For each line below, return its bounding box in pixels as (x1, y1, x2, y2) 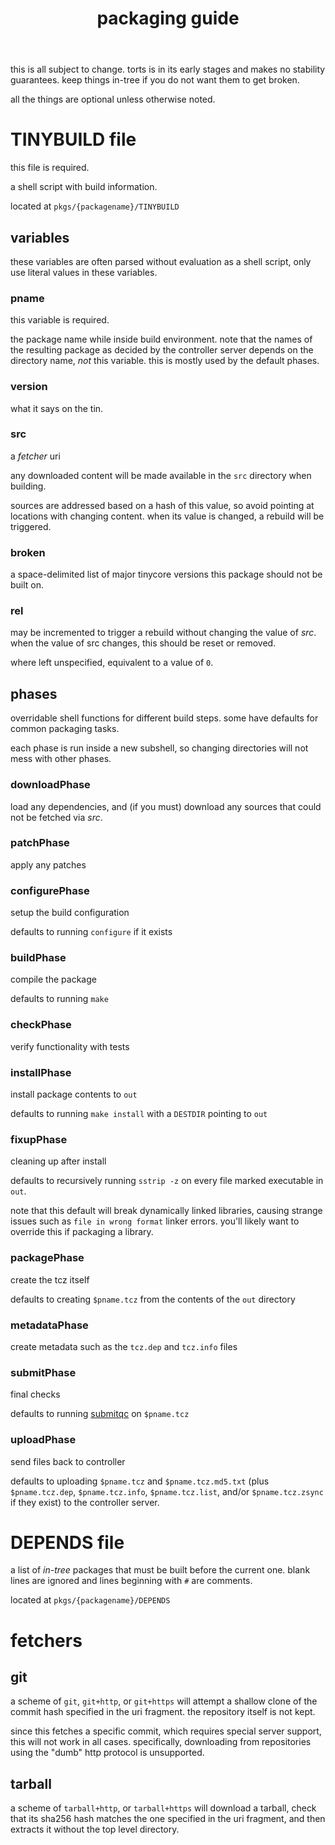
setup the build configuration (10, 907, 130, 919)
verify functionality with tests (10, 1040, 130, 1052)
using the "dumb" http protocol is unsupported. (10, 1747, 205, 1759)
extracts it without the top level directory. (10, 1823, 180, 1836)
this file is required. (10, 162, 90, 174)
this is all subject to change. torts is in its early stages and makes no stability (10, 63, 326, 76)
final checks (10, 1388, 61, 1401)
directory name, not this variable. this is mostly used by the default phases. (10, 355, 320, 367)
